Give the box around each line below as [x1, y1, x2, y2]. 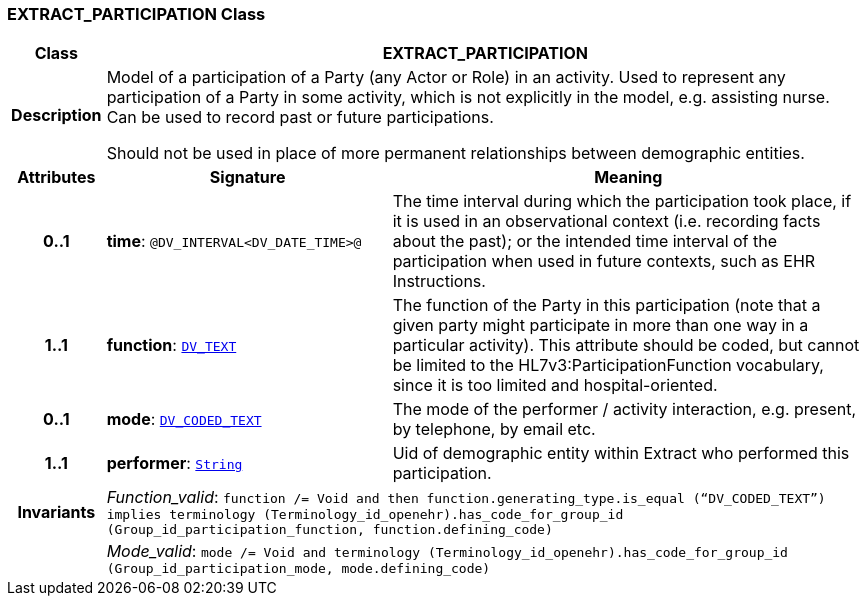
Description [11, 105, 102, 126]
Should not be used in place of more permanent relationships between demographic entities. [106, 143, 805, 164]
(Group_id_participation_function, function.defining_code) [106, 522, 553, 538]
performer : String [106, 453, 243, 474]
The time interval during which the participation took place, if [392, 191, 852, 212]
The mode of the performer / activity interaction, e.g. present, [392, 399, 856, 420]
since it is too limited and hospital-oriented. [392, 375, 718, 396]
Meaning [594, 167, 663, 188]
